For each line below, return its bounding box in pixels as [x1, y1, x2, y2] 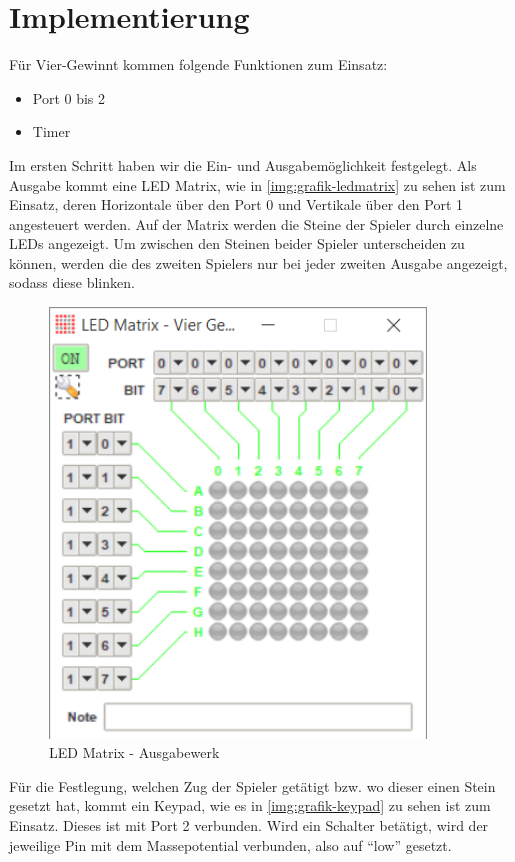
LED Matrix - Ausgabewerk [49, 742, 220, 763]
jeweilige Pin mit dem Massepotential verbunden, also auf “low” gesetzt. [9, 834, 452, 855]
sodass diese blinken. [9, 272, 135, 293]
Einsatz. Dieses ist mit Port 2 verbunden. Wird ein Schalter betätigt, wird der [9, 815, 489, 836]
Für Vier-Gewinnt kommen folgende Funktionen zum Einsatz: [9, 54, 388, 75]
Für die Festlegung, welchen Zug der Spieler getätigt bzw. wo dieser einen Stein [9, 775, 496, 796]
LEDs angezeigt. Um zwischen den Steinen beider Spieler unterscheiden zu [9, 233, 465, 254]
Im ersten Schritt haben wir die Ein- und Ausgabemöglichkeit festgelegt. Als [9, 154, 477, 175]
